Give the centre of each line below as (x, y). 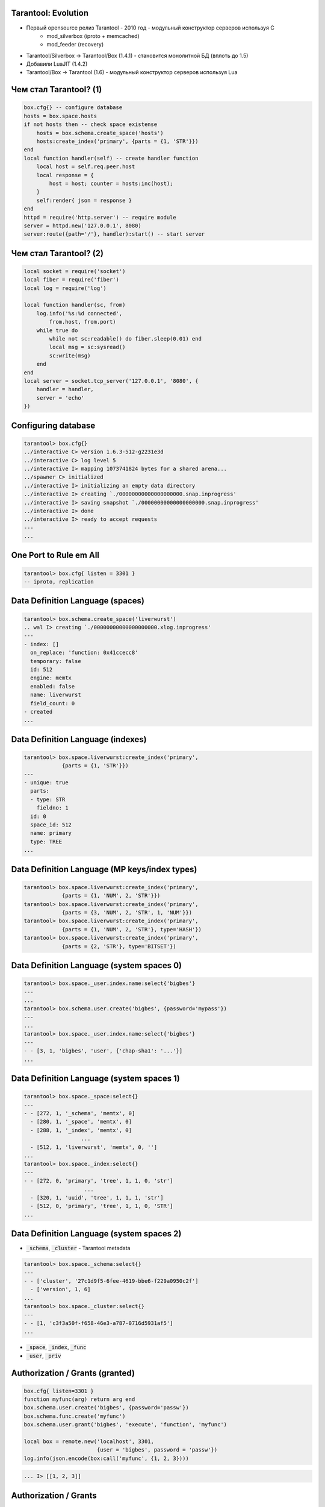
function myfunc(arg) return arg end (79, 1399)
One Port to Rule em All (55, 555)
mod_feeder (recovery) (75, 45)
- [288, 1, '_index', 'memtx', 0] (81, 1130)
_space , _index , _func (56, 1347)
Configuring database (53, 425)
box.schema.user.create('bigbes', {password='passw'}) (106, 1408)
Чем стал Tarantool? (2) (57, 253)
